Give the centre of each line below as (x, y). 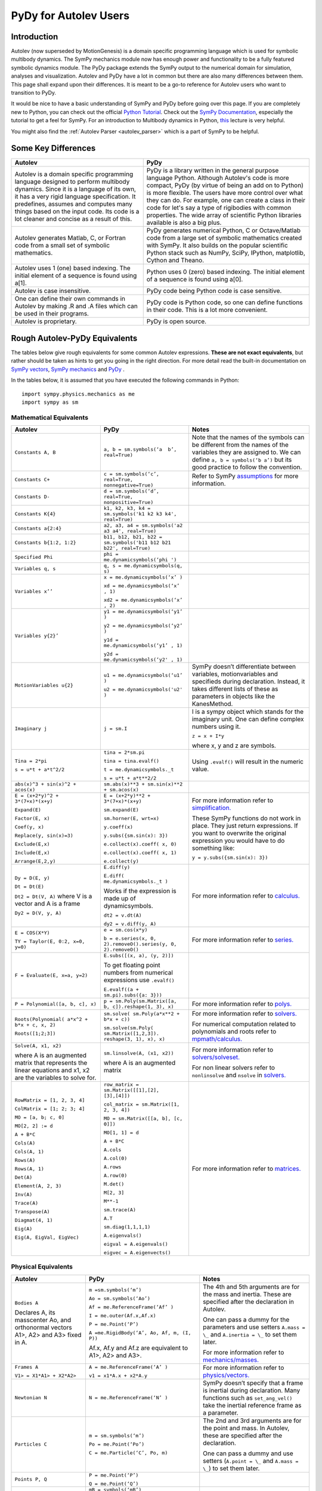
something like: (213, 848)
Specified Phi (34, 557)
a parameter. (221, 1412)
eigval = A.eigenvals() (136, 1244)
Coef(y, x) (30, 827)
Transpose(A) (32, 1212)
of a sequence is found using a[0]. (195, 279)
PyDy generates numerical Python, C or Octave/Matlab (224, 231)
